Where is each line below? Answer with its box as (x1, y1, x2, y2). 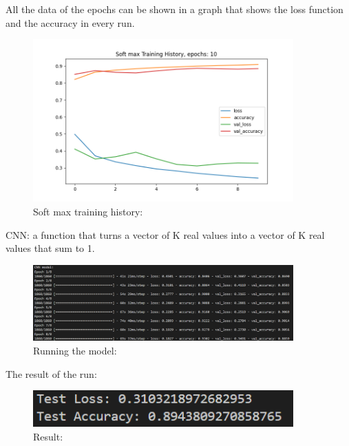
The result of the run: (6, 366, 97, 381)
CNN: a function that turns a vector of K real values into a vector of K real (6, 227, 325, 242)
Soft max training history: (33, 204, 143, 218)
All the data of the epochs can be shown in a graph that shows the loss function (6, 2, 343, 16)
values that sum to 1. (6, 241, 95, 255)
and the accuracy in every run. (6, 15, 135, 30)
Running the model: (33, 343, 117, 358)
